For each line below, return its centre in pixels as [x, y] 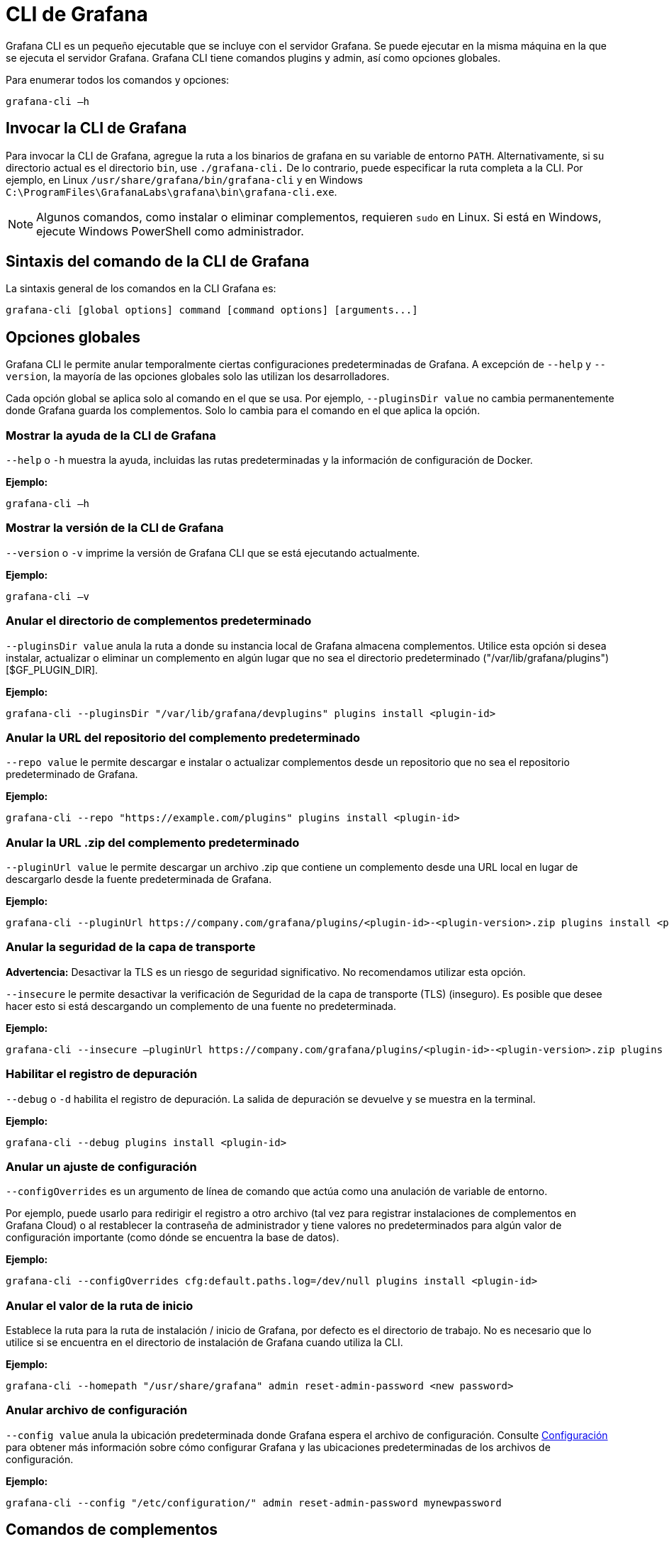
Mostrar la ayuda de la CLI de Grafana [111, 435]
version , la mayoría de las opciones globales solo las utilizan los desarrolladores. [198, 377]
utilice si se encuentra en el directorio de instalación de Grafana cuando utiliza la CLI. [204, 1343]
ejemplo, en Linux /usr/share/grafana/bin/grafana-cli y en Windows [184, 179]
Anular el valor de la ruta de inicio [100, 1305]
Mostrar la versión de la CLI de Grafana [115, 528]
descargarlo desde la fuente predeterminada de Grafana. [139, 879]
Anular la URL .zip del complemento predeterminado [153, 842]
